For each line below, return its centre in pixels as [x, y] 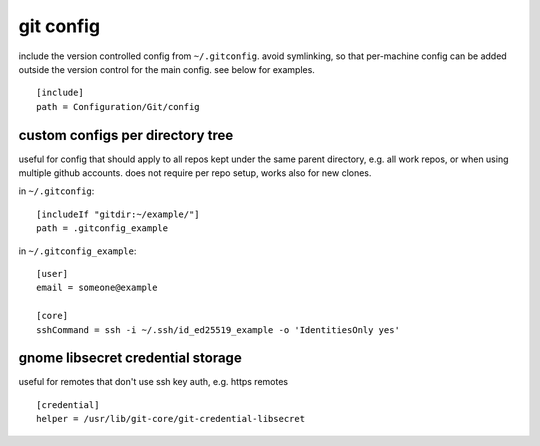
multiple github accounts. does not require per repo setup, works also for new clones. [195, 173]
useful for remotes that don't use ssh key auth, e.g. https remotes [153, 382]
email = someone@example [97, 288]
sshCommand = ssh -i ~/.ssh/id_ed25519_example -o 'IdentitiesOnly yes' [218, 329]
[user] [52, 273]
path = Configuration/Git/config [118, 106]
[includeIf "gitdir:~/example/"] [118, 214]
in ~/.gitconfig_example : [77, 251]
